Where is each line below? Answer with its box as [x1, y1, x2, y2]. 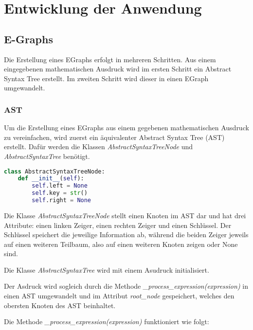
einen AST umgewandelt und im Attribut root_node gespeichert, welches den [4, 291, 235, 301]
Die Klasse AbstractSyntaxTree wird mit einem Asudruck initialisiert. [4, 264, 209, 275]
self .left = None [32, 182, 88, 190]
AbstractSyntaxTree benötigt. [4, 151, 90, 161]
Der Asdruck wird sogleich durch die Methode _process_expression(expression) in [4, 281, 248, 291]
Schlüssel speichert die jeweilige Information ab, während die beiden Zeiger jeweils [4, 229, 249, 240]
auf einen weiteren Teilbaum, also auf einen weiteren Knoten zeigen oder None [4, 239, 238, 249]
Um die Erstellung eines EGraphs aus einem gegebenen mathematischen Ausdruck [4, 122, 249, 133]
